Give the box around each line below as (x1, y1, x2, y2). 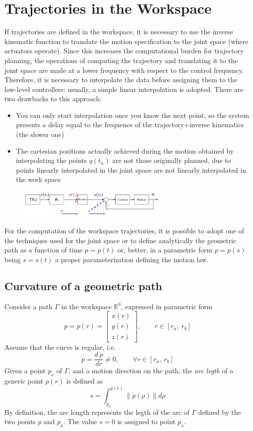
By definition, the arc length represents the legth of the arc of (4, 407, 190, 417)
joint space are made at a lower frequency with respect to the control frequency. (4, 65, 244, 75)
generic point (4, 375, 44, 386)
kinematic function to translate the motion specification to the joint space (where (4, 36, 249, 46)
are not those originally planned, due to (112, 155, 231, 165)
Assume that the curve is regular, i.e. (4, 341, 116, 352)
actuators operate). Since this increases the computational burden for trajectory (4, 45, 244, 56)
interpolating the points (16, 155, 87, 165)
